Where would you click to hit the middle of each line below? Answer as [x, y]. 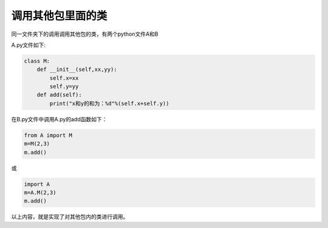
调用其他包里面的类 [59, 16]
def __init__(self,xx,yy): [77, 69]
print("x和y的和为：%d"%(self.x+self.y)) [109, 103]
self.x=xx [64, 78]
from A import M [48, 135]
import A [37, 184]
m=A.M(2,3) [40, 192]
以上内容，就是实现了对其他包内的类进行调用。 [70, 217]
